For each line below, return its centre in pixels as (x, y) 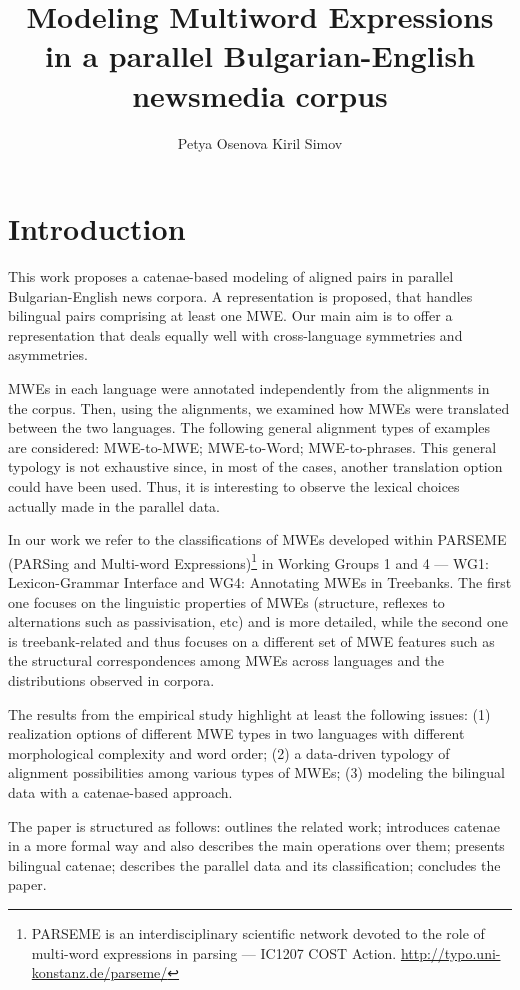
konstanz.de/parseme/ (99, 972)
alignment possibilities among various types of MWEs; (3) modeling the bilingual (256, 772)
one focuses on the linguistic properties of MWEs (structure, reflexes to (226, 601)
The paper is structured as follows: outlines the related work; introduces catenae (254, 825)
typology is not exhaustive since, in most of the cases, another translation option (255, 466)
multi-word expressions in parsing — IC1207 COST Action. (214, 952)
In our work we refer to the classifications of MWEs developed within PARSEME (257, 539)
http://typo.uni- (450, 952)
